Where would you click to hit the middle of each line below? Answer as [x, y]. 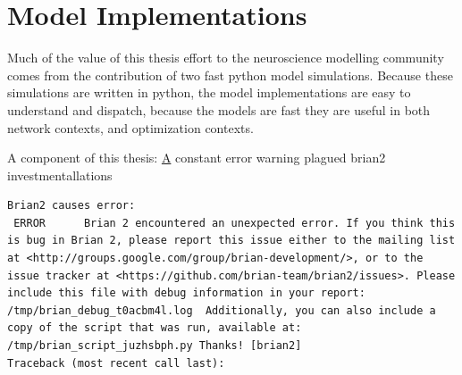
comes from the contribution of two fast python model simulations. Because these [230, 75]
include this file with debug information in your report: [186, 293]
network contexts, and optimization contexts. [130, 127]
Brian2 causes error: [71, 206]
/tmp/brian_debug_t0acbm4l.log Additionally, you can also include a [222, 310]
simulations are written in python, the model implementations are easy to [209, 92]
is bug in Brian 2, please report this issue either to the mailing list [231, 241]
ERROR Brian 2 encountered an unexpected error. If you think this [235, 223]
